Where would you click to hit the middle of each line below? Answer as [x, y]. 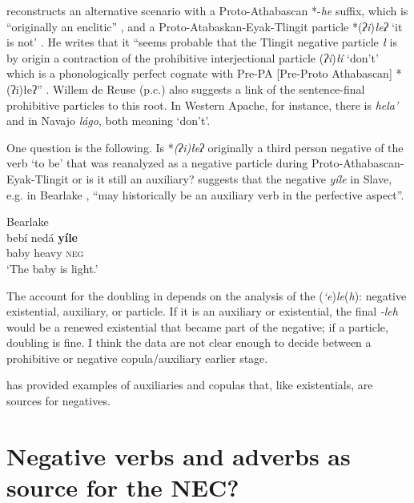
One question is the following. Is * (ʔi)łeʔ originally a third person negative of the [205, 147]
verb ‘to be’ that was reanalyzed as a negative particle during [157, 163]
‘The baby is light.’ [52, 268]
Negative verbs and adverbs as [179, 455]
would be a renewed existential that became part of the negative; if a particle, [197, 326]
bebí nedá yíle [42, 237]
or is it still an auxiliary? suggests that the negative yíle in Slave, [232, 178]
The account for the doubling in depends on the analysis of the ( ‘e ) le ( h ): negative [207, 295]
